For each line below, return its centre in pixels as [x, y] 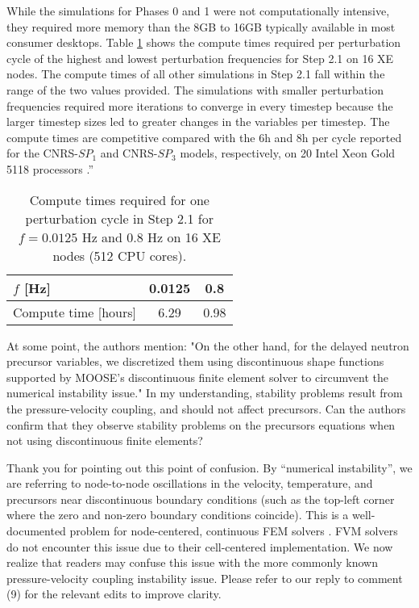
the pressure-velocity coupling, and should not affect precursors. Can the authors [206, 408]
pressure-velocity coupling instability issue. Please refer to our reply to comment [205, 578]
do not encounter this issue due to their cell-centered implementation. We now [200, 546]
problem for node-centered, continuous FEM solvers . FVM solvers [234, 531]
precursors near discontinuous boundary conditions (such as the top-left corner [201, 499]
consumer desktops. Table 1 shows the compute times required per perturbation [204, 42]
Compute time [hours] [75, 312]
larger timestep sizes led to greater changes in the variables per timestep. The [198, 122]
